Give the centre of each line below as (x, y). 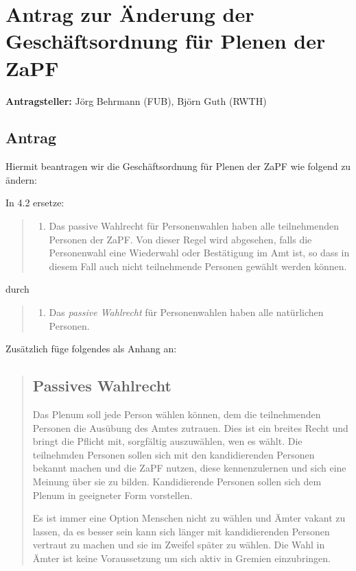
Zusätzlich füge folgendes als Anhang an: (91, 349)
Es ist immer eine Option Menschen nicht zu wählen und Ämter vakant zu (189, 518)
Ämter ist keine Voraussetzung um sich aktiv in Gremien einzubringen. (181, 558)
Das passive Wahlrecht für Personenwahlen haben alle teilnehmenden (194, 226)
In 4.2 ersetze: (35, 203)
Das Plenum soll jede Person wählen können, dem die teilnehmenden (177, 414)
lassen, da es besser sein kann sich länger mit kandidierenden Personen (181, 531)
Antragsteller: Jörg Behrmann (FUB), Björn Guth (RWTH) (136, 100)
